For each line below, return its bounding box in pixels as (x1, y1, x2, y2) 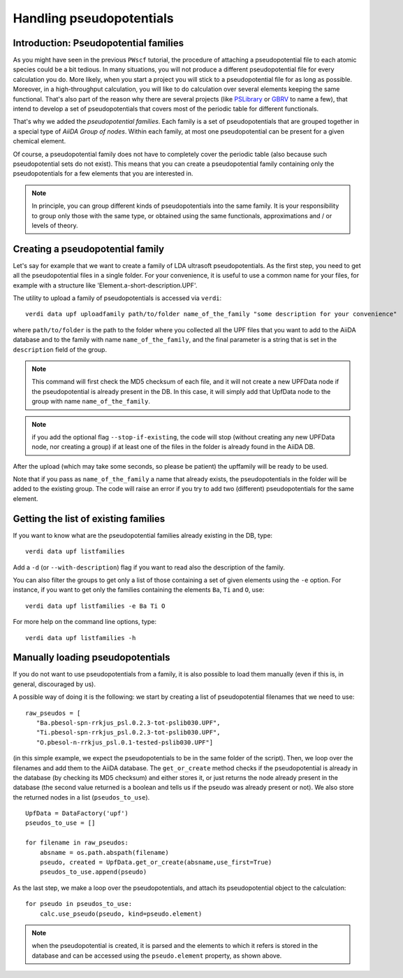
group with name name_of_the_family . (31, 397, 150, 406)
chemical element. (13, 137, 66, 146)
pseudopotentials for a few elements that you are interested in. (13, 169, 193, 178)
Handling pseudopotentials (13, 10, 174, 26)
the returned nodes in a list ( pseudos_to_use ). (13, 793, 150, 801)
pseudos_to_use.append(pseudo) (39, 868, 147, 876)
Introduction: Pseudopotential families (13, 37, 184, 49)
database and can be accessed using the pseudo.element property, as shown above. (31, 951, 282, 960)
